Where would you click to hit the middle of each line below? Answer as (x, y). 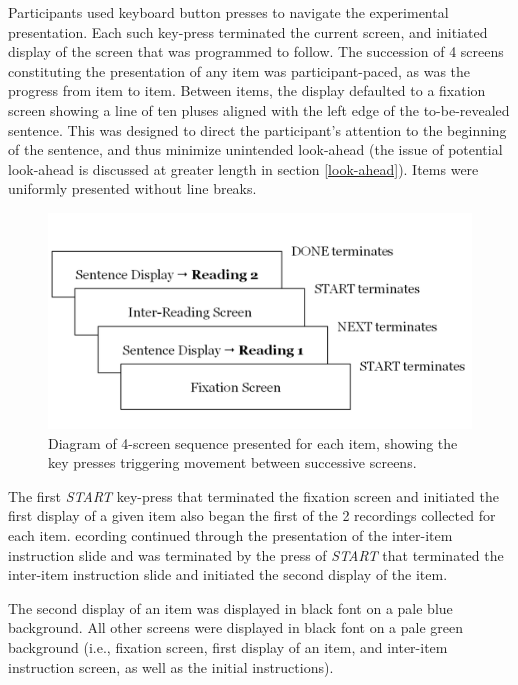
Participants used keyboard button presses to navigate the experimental (228, 12)
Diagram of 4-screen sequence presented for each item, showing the (253, 442)
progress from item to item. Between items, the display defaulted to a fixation (247, 90)
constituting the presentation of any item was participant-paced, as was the (239, 70)
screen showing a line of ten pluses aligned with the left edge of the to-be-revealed (259, 109)
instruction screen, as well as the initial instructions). (171, 666)
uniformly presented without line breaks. (132, 188)
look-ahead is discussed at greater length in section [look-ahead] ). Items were (243, 168)
